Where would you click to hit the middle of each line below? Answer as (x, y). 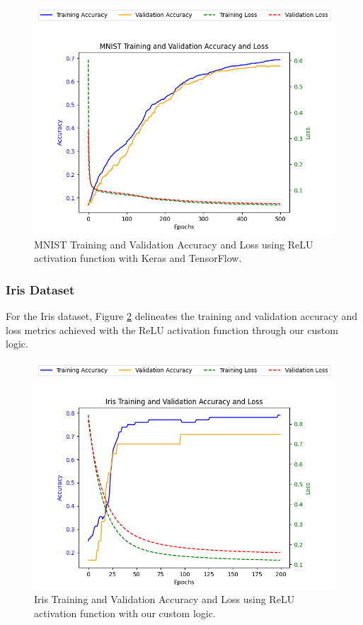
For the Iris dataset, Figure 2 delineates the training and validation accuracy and (182, 315)
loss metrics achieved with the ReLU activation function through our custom (172, 329)
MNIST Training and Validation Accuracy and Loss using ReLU (174, 244)
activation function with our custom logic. (125, 613)
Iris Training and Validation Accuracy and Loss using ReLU (165, 599)
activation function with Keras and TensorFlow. (138, 258)
